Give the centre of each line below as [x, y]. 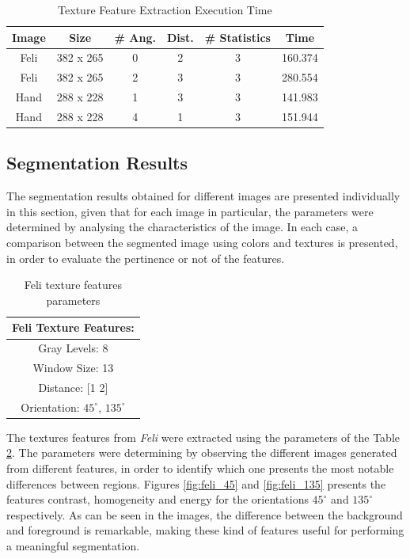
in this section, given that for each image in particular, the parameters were [190, 211]
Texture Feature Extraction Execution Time [165, 10]
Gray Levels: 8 [73, 348]
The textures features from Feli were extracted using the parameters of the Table [203, 437]
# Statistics [237, 37]
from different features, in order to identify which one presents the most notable [200, 468]
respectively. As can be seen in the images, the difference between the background [205, 514]
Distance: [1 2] [73, 387]
